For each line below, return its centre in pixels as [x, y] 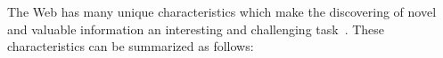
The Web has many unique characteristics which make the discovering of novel [222, 11]
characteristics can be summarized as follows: [131, 46]
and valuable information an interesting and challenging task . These [196, 29]
